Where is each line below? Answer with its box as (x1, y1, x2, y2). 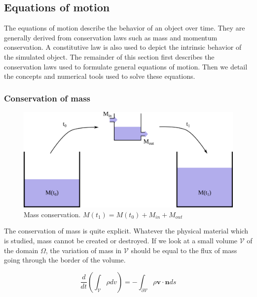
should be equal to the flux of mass (131, 245, 237, 255)
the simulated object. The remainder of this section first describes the (4, 51, 215, 62)
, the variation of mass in (45, 245, 122, 255)
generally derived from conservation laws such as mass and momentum (4, 32, 218, 42)
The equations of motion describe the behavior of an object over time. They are (4, 23, 245, 33)
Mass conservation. (24, 209, 81, 219)
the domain (4, 245, 38, 255)
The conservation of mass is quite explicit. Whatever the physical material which (4, 226, 249, 236)
